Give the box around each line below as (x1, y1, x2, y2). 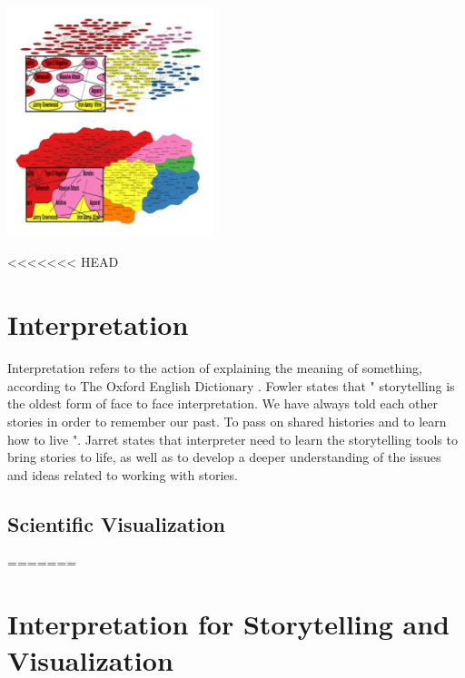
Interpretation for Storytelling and (7, 605, 450, 643)
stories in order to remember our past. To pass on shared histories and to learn (7, 411, 447, 430)
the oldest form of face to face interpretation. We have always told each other (7, 394, 438, 413)
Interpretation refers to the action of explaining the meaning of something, (7, 359, 422, 378)
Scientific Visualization (7, 509, 226, 537)
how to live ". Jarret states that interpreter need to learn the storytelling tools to (7, 429, 458, 448)
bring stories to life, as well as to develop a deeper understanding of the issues (7, 447, 441, 467)
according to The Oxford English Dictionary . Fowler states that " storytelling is (7, 376, 455, 395)
